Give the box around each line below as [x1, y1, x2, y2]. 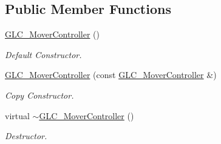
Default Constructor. [5, 48, 82, 61]
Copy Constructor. [5, 88, 74, 101]
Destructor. [5, 129, 47, 142]
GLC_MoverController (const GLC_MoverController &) [5, 68, 217, 81]
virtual [5, 109, 30, 122]
